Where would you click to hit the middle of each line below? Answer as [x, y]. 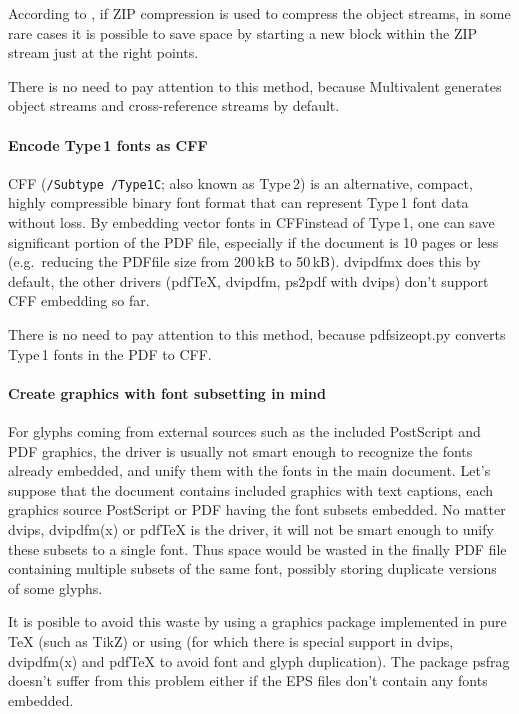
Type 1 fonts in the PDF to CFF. [110, 353]
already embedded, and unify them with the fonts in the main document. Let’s [249, 470]
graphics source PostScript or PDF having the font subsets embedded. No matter [257, 509]
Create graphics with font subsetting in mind [167, 392]
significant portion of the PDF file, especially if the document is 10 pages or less [253, 241]
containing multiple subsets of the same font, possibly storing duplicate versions [252, 568]
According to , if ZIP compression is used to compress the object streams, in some [259, 13]
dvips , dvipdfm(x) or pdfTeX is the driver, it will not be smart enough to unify [251, 528]
